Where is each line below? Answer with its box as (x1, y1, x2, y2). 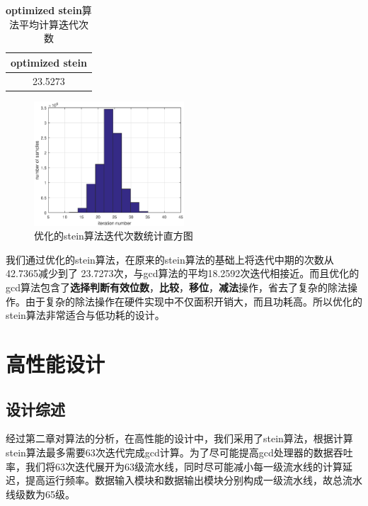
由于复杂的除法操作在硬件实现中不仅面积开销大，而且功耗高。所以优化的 (25, 293, 362, 308)
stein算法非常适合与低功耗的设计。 (6, 308, 165, 322)
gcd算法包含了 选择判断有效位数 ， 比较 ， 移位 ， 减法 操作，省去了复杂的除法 (6, 280, 347, 295)
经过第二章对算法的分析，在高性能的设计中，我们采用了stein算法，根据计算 (6, 431, 353, 446)
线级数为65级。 (6, 486, 75, 501)
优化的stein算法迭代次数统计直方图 (34, 228, 193, 243)
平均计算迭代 (18, 16, 79, 31)
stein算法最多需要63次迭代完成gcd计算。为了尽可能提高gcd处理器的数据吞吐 (6, 445, 353, 460)
